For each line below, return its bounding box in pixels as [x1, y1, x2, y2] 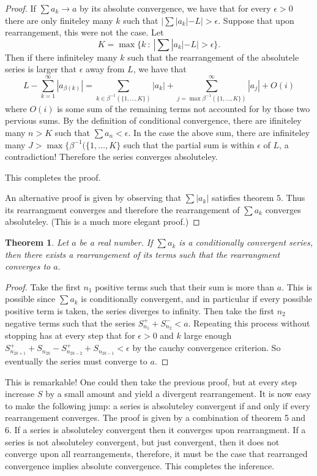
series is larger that [5, 62, 76, 75]
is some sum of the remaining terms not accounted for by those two [57, 102, 310, 115]
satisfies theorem [211, 191, 274, 204]
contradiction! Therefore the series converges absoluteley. [5, 150, 218, 163]
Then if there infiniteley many [5, 50, 117, 63]
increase [5, 387, 35, 400]
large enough [184, 329, 232, 342]
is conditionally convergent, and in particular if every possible [81, 292, 313, 305]
